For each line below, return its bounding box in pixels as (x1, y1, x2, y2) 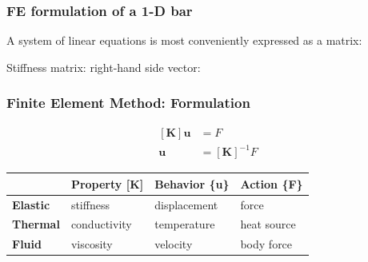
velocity (154, 236, 193, 252)
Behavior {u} (154, 175, 230, 192)
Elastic (12, 196, 50, 212)
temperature (154, 216, 215, 232)
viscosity (70, 236, 113, 252)
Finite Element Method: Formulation (6, 93, 250, 113)
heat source (240, 216, 296, 232)
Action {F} (240, 175, 303, 192)
